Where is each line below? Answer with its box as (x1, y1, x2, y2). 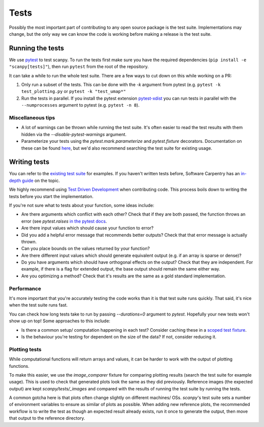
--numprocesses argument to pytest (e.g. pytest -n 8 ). (21, 102, 140, 108)
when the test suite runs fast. (9, 302, 68, 308)
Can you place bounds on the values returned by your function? (21, 246, 150, 251)
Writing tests (9, 158, 50, 166)
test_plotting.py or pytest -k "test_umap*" (21, 89, 126, 94)
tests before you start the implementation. (9, 193, 94, 199)
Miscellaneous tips (9, 114, 55, 121)
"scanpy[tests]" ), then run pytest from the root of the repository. (9, 64, 149, 69)
